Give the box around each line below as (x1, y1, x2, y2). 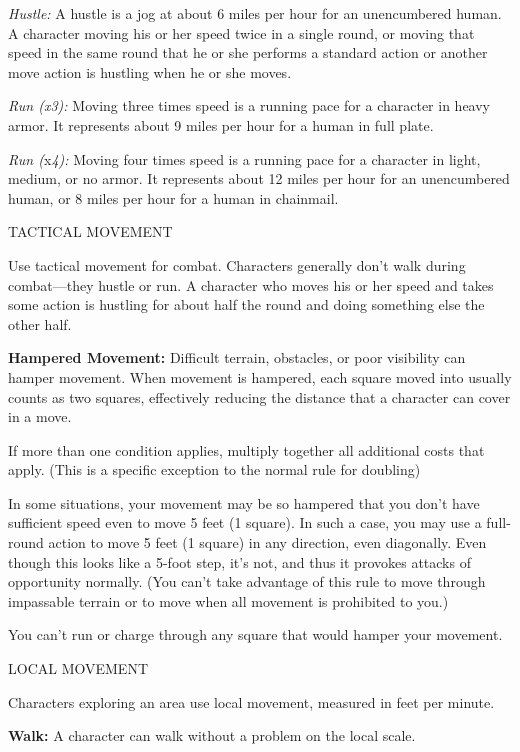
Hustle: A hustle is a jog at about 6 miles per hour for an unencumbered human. (8, 3, 502, 23)
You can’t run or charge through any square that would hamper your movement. (8, 624, 503, 645)
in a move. (8, 406, 72, 427)
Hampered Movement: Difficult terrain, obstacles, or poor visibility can (8, 347, 466, 368)
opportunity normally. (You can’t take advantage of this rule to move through (8, 571, 486, 592)
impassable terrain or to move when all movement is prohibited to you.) (8, 590, 449, 611)
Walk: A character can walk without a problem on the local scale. (8, 725, 416, 746)
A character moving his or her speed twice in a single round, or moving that (8, 22, 475, 43)
